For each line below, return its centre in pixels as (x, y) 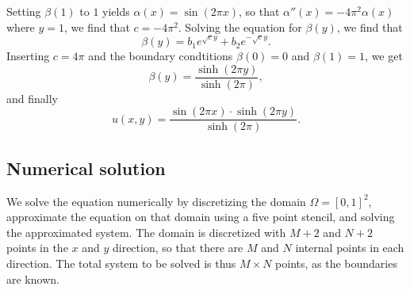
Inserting (28, 56)
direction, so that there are (178, 248)
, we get (384, 56)
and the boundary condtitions (161, 56)
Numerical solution (86, 168)
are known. (33, 279)
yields (116, 11)
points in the (37, 248)
